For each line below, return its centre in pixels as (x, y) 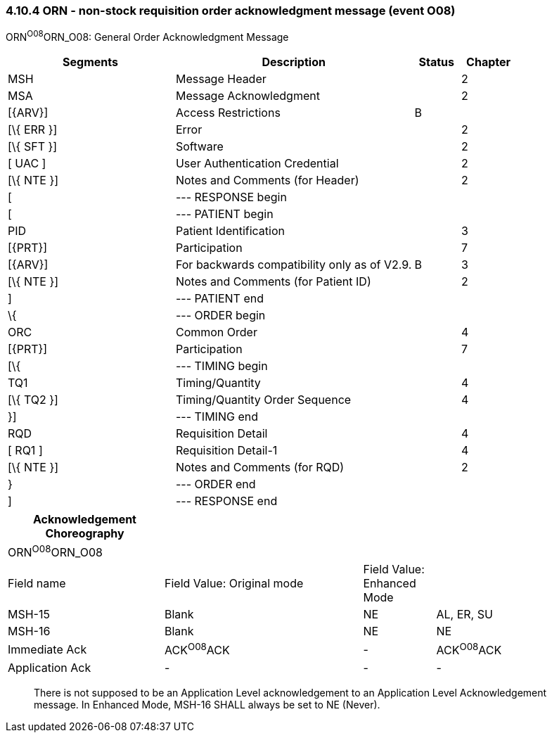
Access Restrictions (228, 113)
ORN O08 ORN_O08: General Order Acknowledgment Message (147, 36)
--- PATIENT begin (224, 214)
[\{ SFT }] (33, 147)
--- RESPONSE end (226, 501)
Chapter (488, 62)
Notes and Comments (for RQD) (260, 467)
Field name (37, 584)
